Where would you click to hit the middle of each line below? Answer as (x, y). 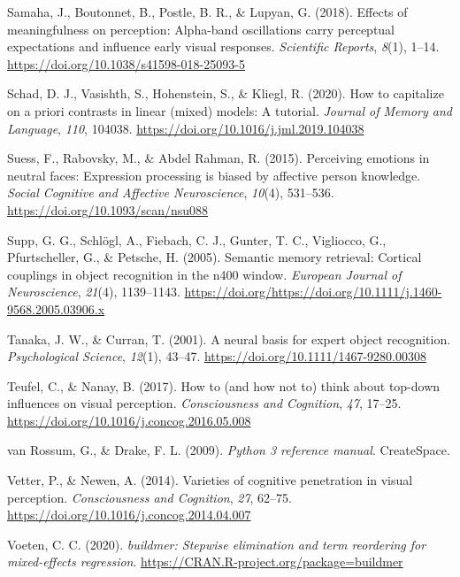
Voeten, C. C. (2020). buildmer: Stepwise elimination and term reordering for (217, 544)
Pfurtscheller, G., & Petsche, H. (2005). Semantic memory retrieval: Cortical (215, 257)
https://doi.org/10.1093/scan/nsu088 (108, 209)
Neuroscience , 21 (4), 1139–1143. (94, 292)
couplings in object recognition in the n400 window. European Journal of (204, 274)
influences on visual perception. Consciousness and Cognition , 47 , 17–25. (204, 403)
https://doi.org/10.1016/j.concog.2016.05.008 (129, 420)
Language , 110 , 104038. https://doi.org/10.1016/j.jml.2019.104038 (186, 128)
